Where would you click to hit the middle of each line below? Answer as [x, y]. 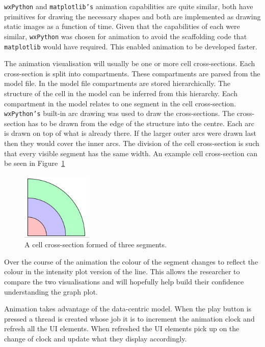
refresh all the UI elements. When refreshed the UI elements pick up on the [122, 328]
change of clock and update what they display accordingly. [96, 338]
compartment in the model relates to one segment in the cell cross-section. [120, 103]
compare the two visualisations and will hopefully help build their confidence [124, 282]
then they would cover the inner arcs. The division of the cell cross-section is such [132, 143]
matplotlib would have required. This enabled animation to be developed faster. [131, 46]
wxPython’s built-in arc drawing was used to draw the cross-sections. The [120, 113]
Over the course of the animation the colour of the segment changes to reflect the [131, 261]
